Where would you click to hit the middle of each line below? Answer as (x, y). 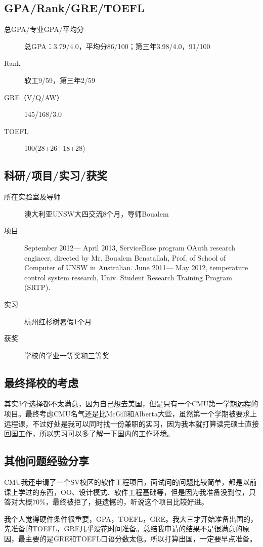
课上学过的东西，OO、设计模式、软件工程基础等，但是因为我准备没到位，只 (130, 492)
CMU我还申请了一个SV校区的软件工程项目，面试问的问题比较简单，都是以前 (130, 482)
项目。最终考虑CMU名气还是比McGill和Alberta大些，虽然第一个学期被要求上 (130, 414)
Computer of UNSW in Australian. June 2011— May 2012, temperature (136, 267)
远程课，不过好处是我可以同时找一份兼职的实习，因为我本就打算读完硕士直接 (131, 423)
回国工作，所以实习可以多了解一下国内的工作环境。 (89, 433)
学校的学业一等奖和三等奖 (67, 355)
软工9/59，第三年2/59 (60, 80)
